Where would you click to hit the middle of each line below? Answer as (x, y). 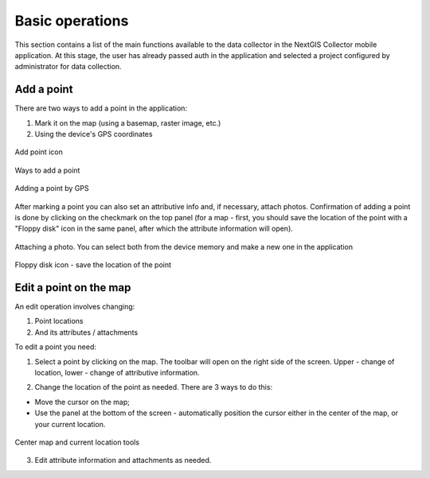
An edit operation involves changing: (75, 307)
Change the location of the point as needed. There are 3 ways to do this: (154, 387)
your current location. (70, 424)
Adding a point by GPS (52, 188)
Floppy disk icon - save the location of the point (93, 265)
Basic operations (72, 21)
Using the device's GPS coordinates (94, 134)
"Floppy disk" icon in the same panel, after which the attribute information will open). (154, 229)
